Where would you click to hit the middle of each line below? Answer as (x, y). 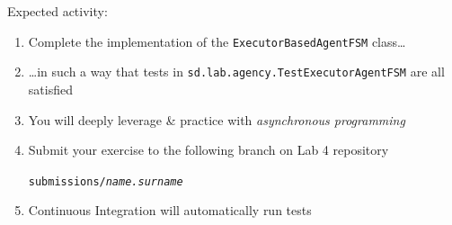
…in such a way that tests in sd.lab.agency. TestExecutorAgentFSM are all (236, 72)
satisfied (50, 89)
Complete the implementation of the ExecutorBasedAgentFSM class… (217, 41)
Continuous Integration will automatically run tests (170, 210)
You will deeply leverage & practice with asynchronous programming (217, 119)
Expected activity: (58, 11)
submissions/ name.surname (106, 181)
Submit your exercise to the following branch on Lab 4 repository (208, 150)
